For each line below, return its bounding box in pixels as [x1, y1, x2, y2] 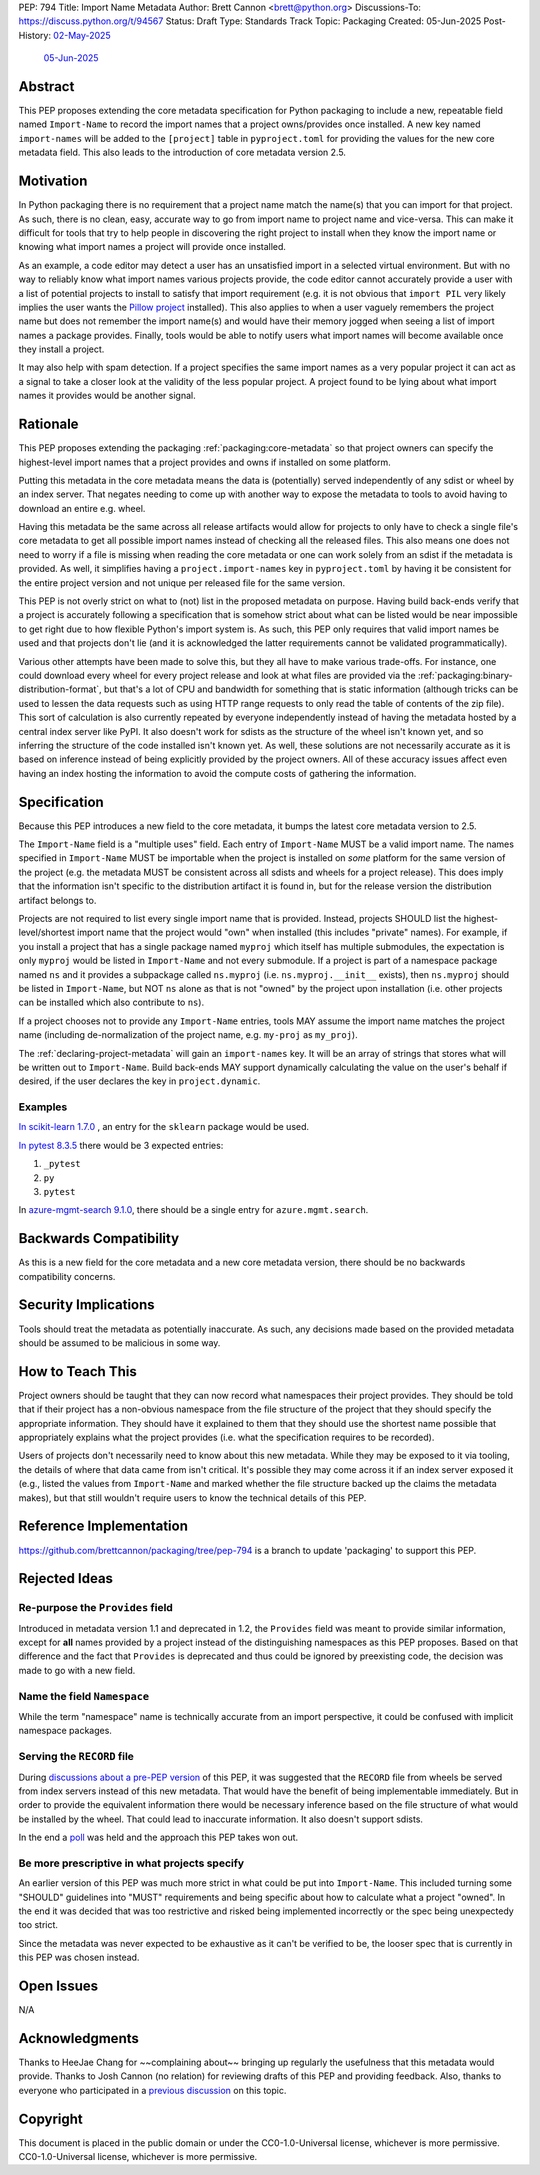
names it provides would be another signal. [18, 390, 196, 402]
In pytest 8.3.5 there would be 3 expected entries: [18, 1139, 224, 1151]
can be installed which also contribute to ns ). [18, 996, 205, 1009]
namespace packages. [18, 1725, 112, 1737]
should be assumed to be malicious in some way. [18, 1336, 221, 1349]
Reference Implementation [18, 1518, 189, 1535]
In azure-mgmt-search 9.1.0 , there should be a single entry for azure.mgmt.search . [18, 1204, 369, 1216]
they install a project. [18, 343, 105, 355]
